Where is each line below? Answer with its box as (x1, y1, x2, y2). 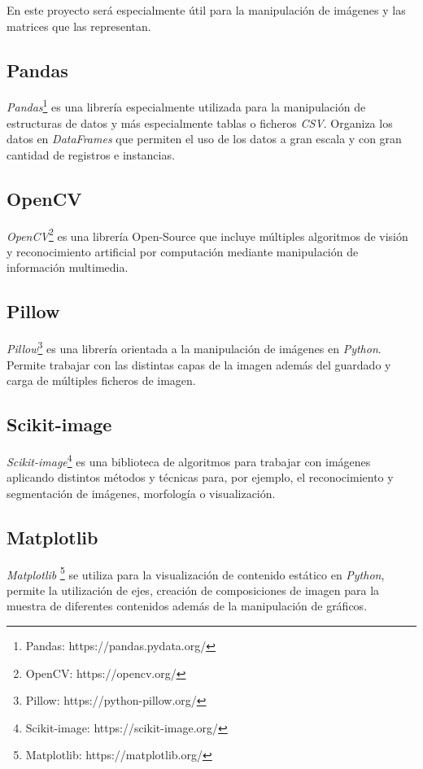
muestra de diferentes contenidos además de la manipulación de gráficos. (7, 597, 368, 614)
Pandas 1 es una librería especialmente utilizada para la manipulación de (7, 96, 366, 116)
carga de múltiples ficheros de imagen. (7, 372, 196, 389)
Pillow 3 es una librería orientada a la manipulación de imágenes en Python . (7, 338, 382, 356)
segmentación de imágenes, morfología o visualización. (7, 484, 276, 501)
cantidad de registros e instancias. (7, 146, 175, 163)
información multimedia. (7, 259, 129, 276)
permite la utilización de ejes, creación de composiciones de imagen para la (7, 581, 380, 598)
